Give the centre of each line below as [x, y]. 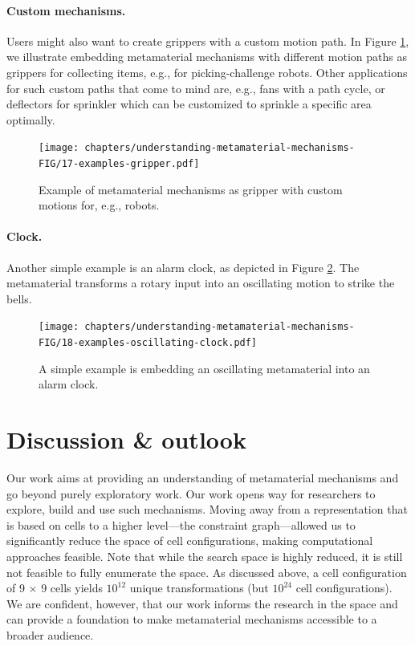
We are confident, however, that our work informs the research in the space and [202, 603]
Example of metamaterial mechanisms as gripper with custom [191, 189]
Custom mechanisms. [66, 10]
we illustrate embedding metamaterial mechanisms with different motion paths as [207, 57]
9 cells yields [72, 588]
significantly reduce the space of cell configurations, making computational [190, 540]
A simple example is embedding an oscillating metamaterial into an [204, 368]
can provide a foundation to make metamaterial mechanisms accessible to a [192, 619]
